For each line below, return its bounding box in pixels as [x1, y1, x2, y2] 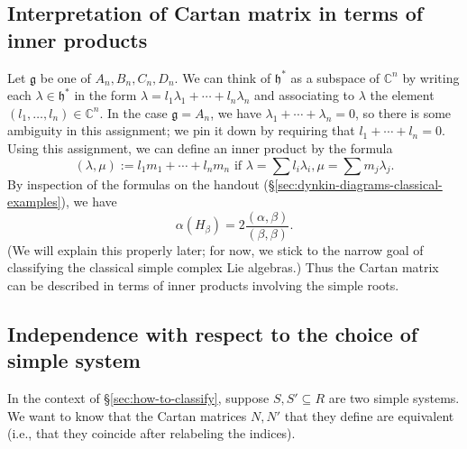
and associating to [254, 86, 355, 105]
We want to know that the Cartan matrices [7, 406, 247, 425]
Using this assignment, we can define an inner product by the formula [7, 138, 393, 157]
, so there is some [355, 103, 452, 122]
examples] [7, 192, 61, 211]
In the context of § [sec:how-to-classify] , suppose [7, 389, 270, 408]
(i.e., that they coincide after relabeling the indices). [7, 424, 296, 443]
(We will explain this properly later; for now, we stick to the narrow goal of [7, 240, 424, 259]
